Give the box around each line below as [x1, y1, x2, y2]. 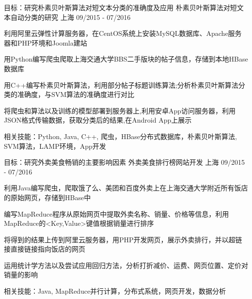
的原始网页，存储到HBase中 [4, 192, 91, 202]
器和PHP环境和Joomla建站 [4, 37, 87, 47]
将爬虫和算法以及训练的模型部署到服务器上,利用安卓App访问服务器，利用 [4, 105, 236, 115]
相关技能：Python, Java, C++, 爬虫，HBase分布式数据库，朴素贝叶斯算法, [4, 131, 237, 141]
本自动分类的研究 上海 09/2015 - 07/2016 [4, 12, 131, 22]
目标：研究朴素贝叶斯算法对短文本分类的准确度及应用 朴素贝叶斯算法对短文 [4, 2, 244, 12]
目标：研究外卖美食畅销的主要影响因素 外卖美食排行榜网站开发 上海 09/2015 [4, 157, 245, 167]
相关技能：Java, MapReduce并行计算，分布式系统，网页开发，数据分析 [4, 286, 226, 296]
